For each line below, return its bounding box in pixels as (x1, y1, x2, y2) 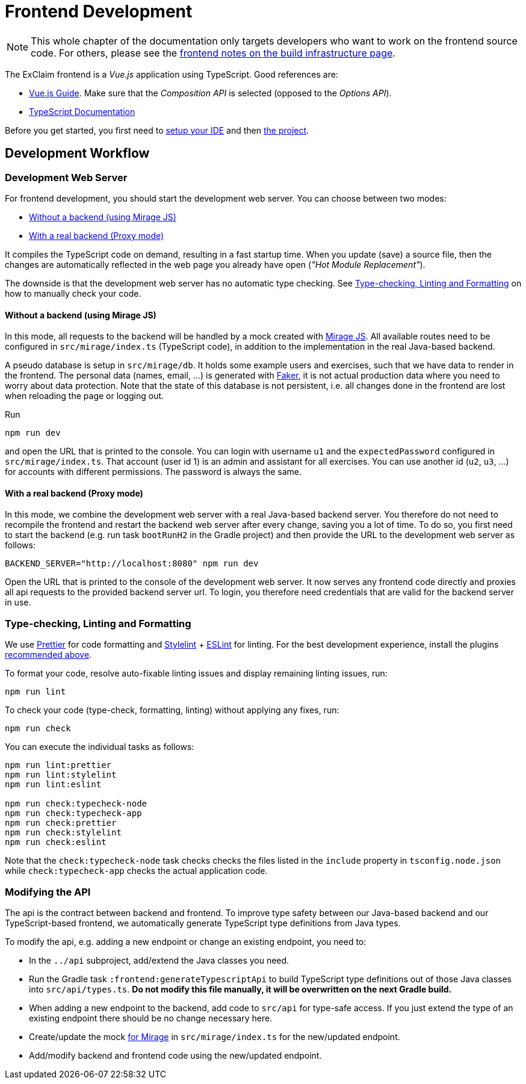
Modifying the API (5, 885, 91, 898)
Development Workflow (5, 146, 150, 161)
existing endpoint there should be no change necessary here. (29, 1012, 273, 1023)
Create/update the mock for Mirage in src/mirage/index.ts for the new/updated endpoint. (29, 1031, 400, 1042)
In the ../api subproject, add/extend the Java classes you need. (29, 955, 289, 965)
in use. (5, 597, 31, 608)
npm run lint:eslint (5, 779, 102, 790)
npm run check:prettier (5, 818, 117, 828)
